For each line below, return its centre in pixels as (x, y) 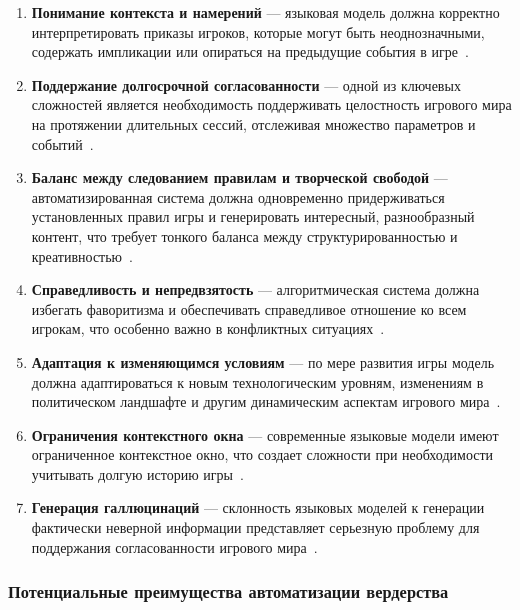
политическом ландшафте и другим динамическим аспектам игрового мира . (266, 401)
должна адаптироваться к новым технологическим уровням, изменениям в (257, 381)
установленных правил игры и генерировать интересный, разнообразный (253, 216)
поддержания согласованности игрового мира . (174, 546)
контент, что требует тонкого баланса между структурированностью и (244, 235)
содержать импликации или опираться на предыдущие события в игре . (250, 51)
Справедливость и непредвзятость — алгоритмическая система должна (255, 289)
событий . (62, 143)
